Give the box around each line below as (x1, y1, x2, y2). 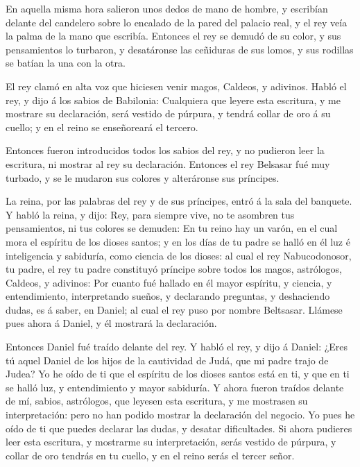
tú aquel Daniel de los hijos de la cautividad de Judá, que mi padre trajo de (6, 353, 329, 367)
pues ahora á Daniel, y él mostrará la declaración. (6, 316, 217, 330)
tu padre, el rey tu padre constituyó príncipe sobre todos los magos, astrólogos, (6, 262, 342, 276)
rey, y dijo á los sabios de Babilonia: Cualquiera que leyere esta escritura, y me (6, 92, 341, 107)
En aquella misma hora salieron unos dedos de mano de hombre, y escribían (6, 1, 328, 15)
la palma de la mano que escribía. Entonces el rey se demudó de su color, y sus (6, 28, 341, 43)
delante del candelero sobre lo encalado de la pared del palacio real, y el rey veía (6, 15, 348, 29)
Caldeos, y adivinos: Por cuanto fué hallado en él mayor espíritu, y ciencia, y (6, 275, 332, 289)
